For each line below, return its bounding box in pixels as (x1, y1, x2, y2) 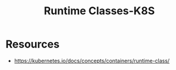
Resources (5, 37, 60, 51)
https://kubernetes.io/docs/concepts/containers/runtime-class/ (14, 57, 170, 64)
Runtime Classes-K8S (43, 4, 155, 18)
